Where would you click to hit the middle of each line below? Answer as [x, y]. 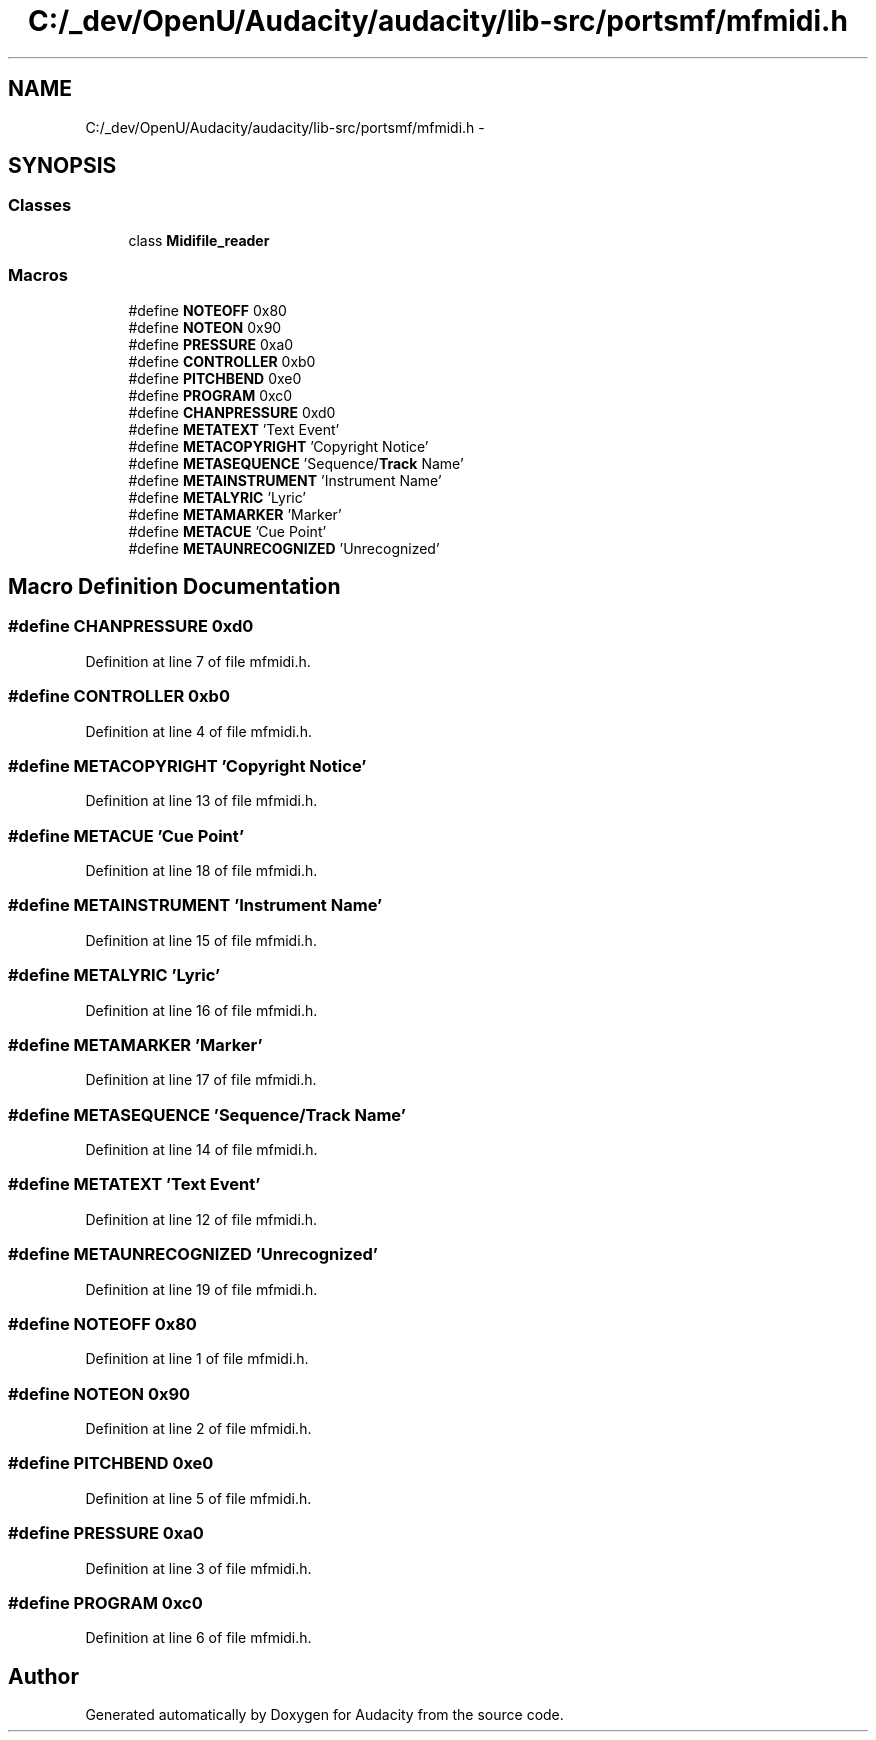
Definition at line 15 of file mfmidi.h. [201, 940]
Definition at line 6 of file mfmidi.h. [198, 1638]
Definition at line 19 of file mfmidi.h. [201, 1289]
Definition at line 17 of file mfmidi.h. [201, 1080]
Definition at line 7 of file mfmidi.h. [198, 661]
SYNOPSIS [62, 166]
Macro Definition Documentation [174, 586]
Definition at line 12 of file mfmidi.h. [201, 1219]
